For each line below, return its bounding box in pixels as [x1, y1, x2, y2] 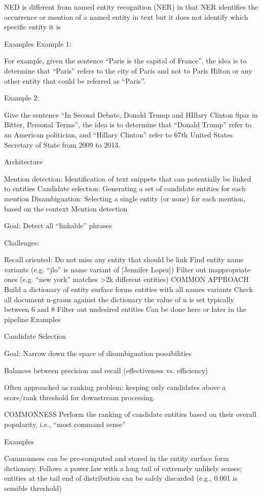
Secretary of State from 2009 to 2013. [4, 139, 121, 150]
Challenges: [4, 237, 40, 247]
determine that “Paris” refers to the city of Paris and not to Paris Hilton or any [4, 65, 252, 76]
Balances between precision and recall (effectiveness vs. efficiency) [4, 365, 208, 375]
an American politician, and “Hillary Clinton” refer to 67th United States [4, 129, 233, 139]
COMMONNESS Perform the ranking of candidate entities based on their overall [4, 409, 256, 419]
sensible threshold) [4, 482, 62, 493]
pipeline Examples [4, 313, 61, 324]
